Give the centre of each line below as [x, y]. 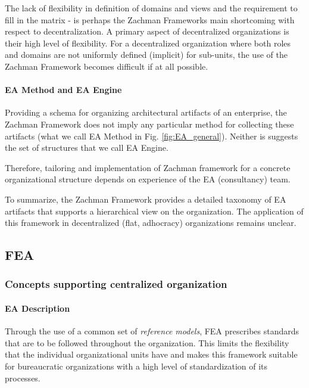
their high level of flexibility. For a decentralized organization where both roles [148, 43]
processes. [23, 378]
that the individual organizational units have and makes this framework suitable [151, 354]
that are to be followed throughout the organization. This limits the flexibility [147, 342]
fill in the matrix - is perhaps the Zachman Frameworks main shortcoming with [150, 19]
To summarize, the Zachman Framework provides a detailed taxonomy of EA [146, 199]
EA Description [38, 308]
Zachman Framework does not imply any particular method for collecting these [149, 124]
